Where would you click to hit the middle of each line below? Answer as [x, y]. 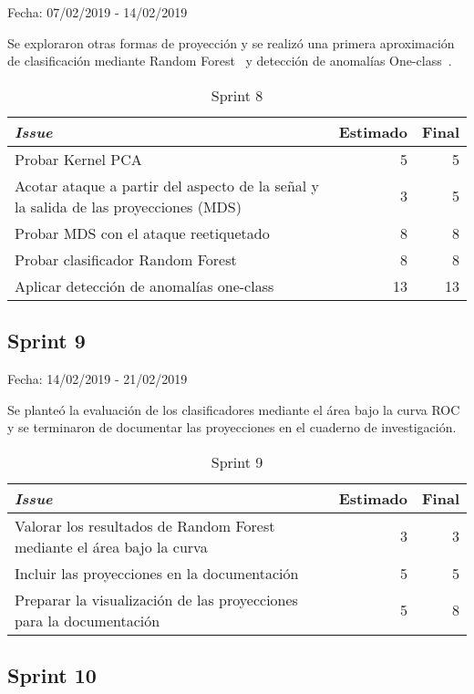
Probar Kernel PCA [78, 159]
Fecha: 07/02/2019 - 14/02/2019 [98, 12]
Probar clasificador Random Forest [126, 259]
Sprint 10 [52, 675]
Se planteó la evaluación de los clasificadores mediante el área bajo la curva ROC [234, 409]
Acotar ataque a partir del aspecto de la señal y [167, 185]
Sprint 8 [237, 95]
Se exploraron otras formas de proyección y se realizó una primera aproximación [231, 42]
